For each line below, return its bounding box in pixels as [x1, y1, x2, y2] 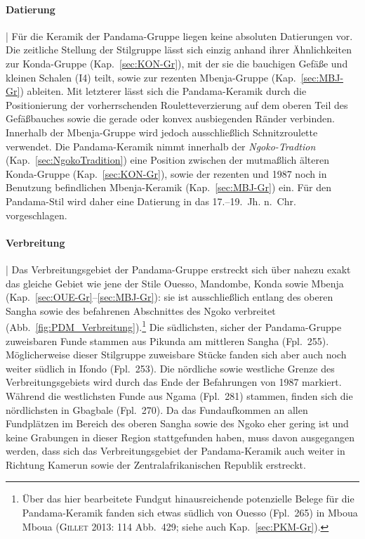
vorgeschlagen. [6, 207, 67, 222]
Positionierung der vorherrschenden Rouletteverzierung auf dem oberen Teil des [6, 97, 348, 112]
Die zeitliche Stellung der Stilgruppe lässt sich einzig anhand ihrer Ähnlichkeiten [6, 42, 352, 57]
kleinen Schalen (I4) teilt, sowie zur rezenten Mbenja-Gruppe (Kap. [6, 70, 296, 84]
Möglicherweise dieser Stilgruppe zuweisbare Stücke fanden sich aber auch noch [6, 347, 347, 362]
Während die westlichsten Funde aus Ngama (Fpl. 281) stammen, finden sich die [6, 388, 353, 403]
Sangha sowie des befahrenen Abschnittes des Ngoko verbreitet [6, 303, 276, 318]
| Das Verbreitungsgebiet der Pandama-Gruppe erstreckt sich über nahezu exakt [6, 261, 351, 276]
